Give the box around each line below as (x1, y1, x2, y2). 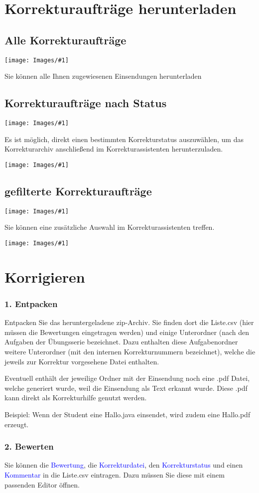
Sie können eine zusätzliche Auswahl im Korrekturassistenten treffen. (4, 222, 215, 232)
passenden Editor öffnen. (4, 479, 80, 490)
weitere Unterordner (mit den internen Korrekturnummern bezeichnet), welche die (4, 346, 256, 357)
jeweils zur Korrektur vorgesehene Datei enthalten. (4, 356, 159, 366)
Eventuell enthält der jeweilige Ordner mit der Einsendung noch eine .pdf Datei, (4, 373, 250, 383)
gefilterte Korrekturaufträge (4, 183, 152, 198)
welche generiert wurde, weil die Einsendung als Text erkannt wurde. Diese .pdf (4, 382, 248, 393)
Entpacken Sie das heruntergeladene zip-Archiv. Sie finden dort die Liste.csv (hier (4, 317, 254, 328)
